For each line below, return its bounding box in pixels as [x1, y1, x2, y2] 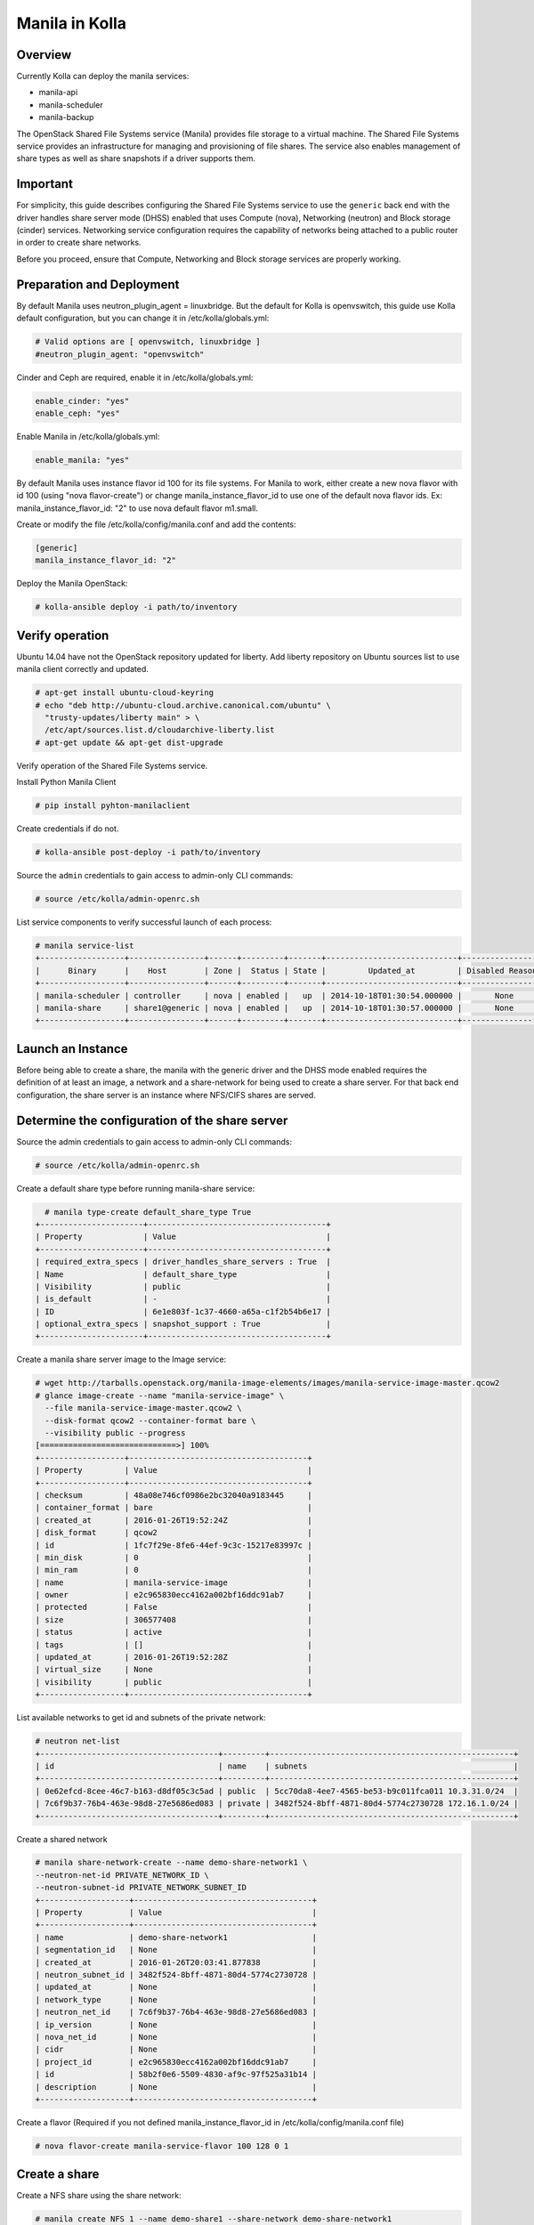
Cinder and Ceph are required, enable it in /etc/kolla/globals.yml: [16, 372, 254, 383]
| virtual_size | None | [35, 1664, 312, 1675]
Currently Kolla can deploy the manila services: [16, 71, 190, 82]
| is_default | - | [35, 1294, 331, 1304]
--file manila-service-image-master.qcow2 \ [44, 1403, 242, 1413]
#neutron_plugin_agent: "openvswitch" [35, 349, 205, 360]
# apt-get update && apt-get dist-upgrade [35, 737, 223, 748]
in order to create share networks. [16, 237, 142, 248]
